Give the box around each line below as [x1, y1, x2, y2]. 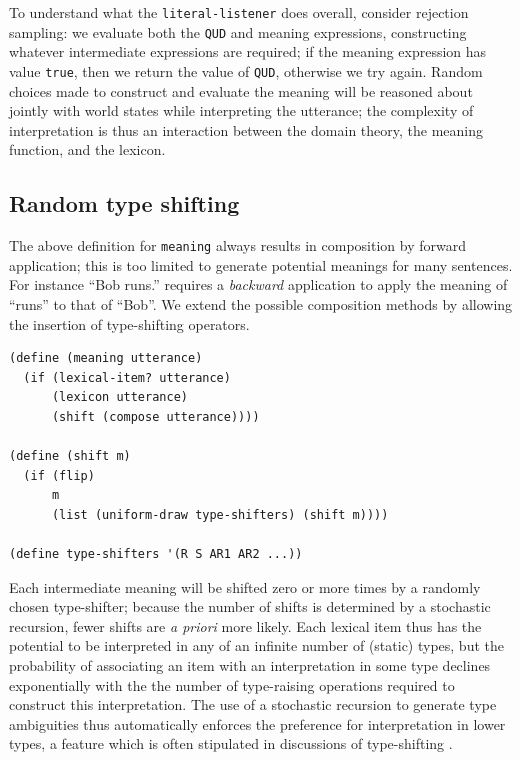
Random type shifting [9, 188, 240, 219]
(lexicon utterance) [51, 390, 188, 405]
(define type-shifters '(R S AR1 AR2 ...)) [9, 547, 303, 562]
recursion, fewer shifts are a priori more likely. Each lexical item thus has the [9, 615, 482, 636]
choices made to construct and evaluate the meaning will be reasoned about [9, 80, 473, 101]
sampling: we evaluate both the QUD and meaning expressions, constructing [9, 21, 467, 42]
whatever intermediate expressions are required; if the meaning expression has [9, 41, 487, 62]
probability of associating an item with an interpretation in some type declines [9, 655, 491, 676]
